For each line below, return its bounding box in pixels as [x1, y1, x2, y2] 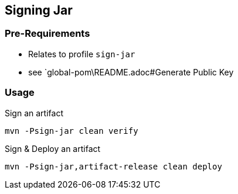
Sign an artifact [5, 108, 63, 118]
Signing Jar [5, 3, 73, 18]
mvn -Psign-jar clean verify [5, 126, 138, 136]
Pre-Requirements [5, 27, 90, 40]
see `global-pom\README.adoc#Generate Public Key [28, 67, 234, 77]
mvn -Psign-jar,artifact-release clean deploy [5, 161, 222, 171]
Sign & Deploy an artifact [5, 143, 101, 154]
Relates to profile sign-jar [28, 49, 135, 59]
